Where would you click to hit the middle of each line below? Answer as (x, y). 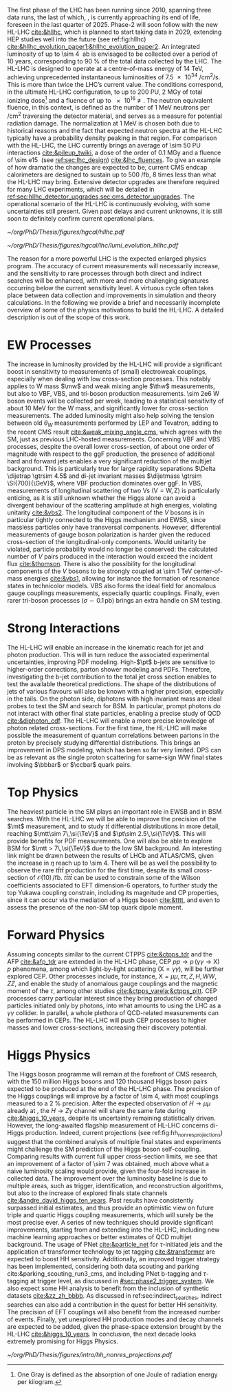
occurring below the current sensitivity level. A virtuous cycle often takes (111, 288)
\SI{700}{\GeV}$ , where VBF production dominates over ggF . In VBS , (105, 483)
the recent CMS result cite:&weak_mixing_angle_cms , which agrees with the (114, 432)
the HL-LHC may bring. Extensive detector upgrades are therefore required (113, 181)
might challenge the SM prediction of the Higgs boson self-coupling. (104, 1149)
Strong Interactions (64, 628)
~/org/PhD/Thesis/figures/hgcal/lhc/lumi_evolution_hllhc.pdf (93, 245)
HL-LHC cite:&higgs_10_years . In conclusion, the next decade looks (102, 1334)
